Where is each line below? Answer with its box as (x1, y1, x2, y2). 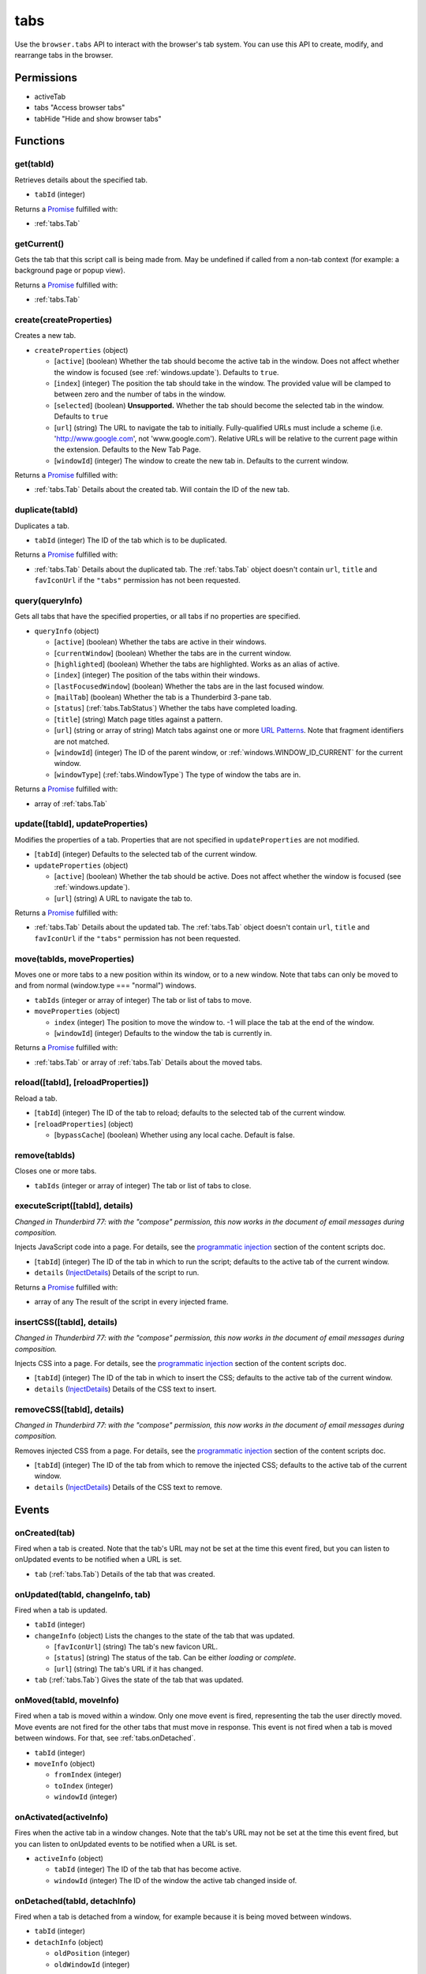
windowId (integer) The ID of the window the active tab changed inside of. (54, 1875, 297, 1885)
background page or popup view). (14, 265, 125, 276)
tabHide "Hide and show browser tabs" (34, 114, 162, 123)
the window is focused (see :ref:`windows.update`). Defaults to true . (54, 367, 279, 377)
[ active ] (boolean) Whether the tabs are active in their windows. (54, 637, 267, 647)
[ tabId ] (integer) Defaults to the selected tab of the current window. (34, 850, 257, 859)
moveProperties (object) (34, 1007, 121, 1016)
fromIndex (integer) (54, 1769, 122, 1780)
